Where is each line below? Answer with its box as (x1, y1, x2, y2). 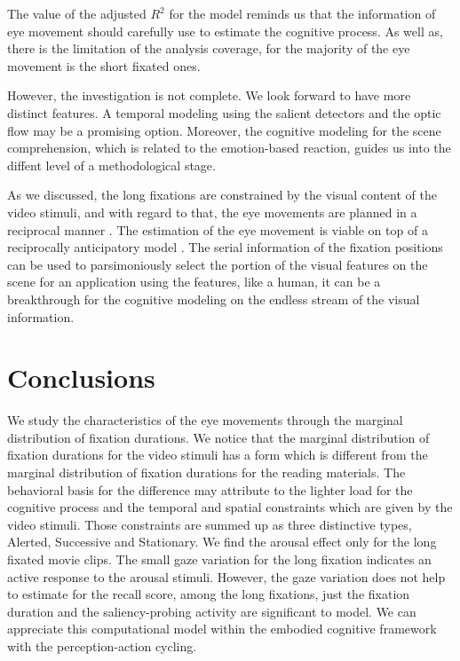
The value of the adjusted (7, 4, 147, 22)
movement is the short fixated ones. (7, 56, 201, 75)
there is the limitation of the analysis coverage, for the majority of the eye (7, 39, 410, 58)
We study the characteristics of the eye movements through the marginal (7, 411, 403, 429)
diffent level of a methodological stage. (7, 155, 216, 174)
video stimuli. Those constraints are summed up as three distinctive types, (7, 515, 412, 533)
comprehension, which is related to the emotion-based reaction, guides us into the (7, 138, 451, 157)
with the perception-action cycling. (7, 636, 197, 655)
